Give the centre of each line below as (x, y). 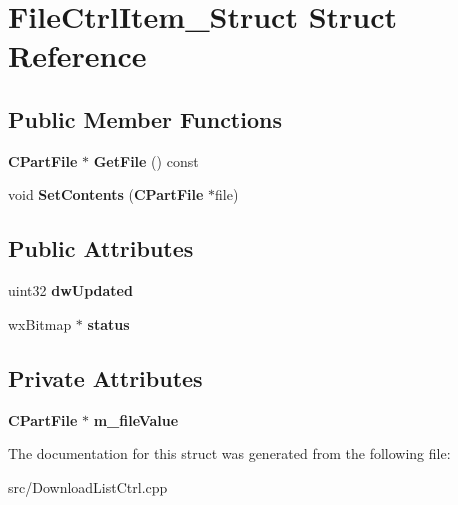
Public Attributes (101, 248)
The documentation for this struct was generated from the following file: (229, 453)
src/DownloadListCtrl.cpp (88, 486)
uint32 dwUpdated (70, 290)
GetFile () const (146, 160)
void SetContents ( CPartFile (106, 194)
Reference (77, 55)
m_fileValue (136, 419)
